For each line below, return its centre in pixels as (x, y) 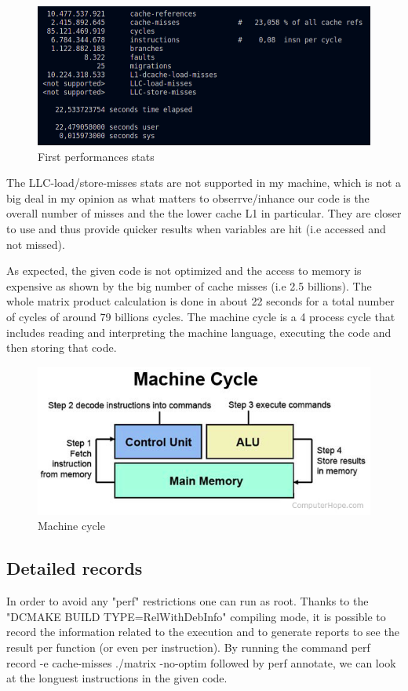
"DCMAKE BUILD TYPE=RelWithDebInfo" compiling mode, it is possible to (196, 616)
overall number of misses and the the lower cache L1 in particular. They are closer (204, 213)
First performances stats (96, 156)
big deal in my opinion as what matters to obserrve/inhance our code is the (188, 197)
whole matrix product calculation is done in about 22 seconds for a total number (200, 301)
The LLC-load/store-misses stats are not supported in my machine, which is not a (204, 183)
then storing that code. (62, 347)
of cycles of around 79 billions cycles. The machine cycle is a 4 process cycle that (201, 316)
